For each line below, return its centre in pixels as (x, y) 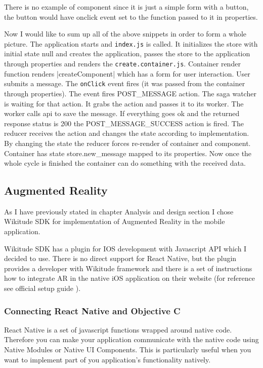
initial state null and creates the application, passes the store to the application (127, 53)
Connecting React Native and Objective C (92, 310)
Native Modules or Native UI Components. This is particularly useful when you (128, 349)
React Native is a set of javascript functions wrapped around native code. (118, 329)
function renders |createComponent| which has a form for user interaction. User (127, 73)
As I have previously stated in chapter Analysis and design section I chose (119, 211)
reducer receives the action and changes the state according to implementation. (127, 133)
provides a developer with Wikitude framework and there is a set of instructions (128, 268)
